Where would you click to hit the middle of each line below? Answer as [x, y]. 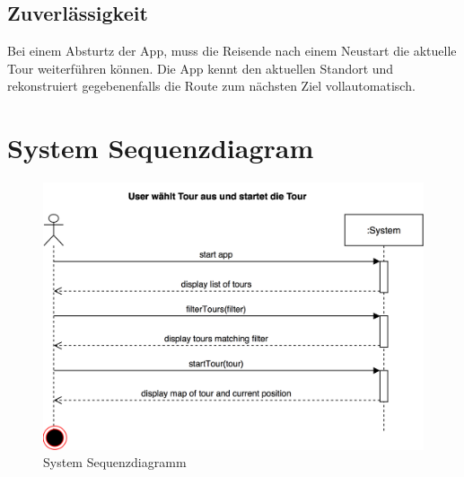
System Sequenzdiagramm [115, 462]
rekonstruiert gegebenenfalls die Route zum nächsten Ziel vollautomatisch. [211, 86]
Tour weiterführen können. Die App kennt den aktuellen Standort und [201, 68]
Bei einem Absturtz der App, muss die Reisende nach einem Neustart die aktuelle [232, 51]
